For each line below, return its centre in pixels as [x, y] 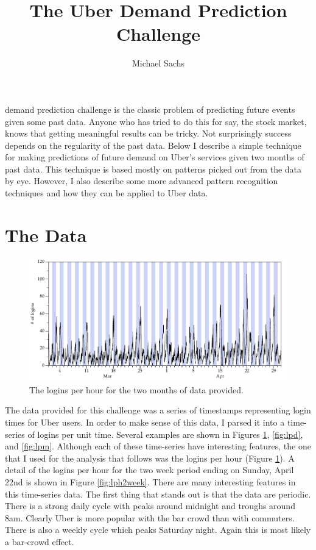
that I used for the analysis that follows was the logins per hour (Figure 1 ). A [150, 458]
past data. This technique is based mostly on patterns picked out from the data [153, 169]
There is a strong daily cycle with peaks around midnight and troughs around [150, 506]
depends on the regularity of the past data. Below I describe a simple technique [153, 145]
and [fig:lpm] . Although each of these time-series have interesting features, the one [158, 446]
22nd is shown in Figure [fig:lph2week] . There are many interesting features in [150, 482]
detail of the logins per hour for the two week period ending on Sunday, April [149, 470]
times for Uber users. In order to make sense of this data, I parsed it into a [145, 422]
